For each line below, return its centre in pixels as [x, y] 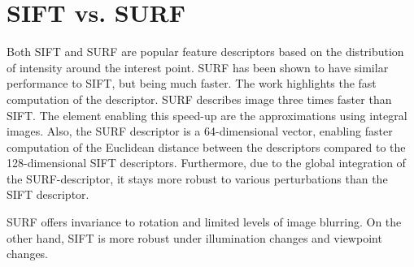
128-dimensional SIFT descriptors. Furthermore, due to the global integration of [206, 163]
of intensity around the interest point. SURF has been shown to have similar [198, 67]
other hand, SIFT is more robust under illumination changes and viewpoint [194, 237]
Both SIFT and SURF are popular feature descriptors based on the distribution [205, 52]
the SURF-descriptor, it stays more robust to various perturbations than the [197, 178]
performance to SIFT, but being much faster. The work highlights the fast [192, 83]
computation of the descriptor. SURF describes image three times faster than [199, 99]
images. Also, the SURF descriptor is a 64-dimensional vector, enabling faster [200, 131]
